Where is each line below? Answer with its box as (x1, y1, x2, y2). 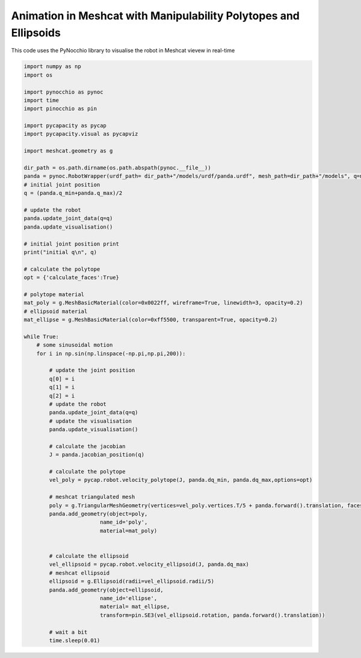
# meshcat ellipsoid (49, 569, 110, 576)
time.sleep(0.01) (49, 637, 100, 644)
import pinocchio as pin (23, 106, 97, 112)
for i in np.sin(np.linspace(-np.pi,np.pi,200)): (36, 350, 186, 357)
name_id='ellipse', (99, 595, 158, 601)
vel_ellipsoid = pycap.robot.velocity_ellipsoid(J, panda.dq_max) (49, 561, 250, 568)
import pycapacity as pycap (23, 122, 106, 129)
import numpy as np (23, 63, 81, 70)
